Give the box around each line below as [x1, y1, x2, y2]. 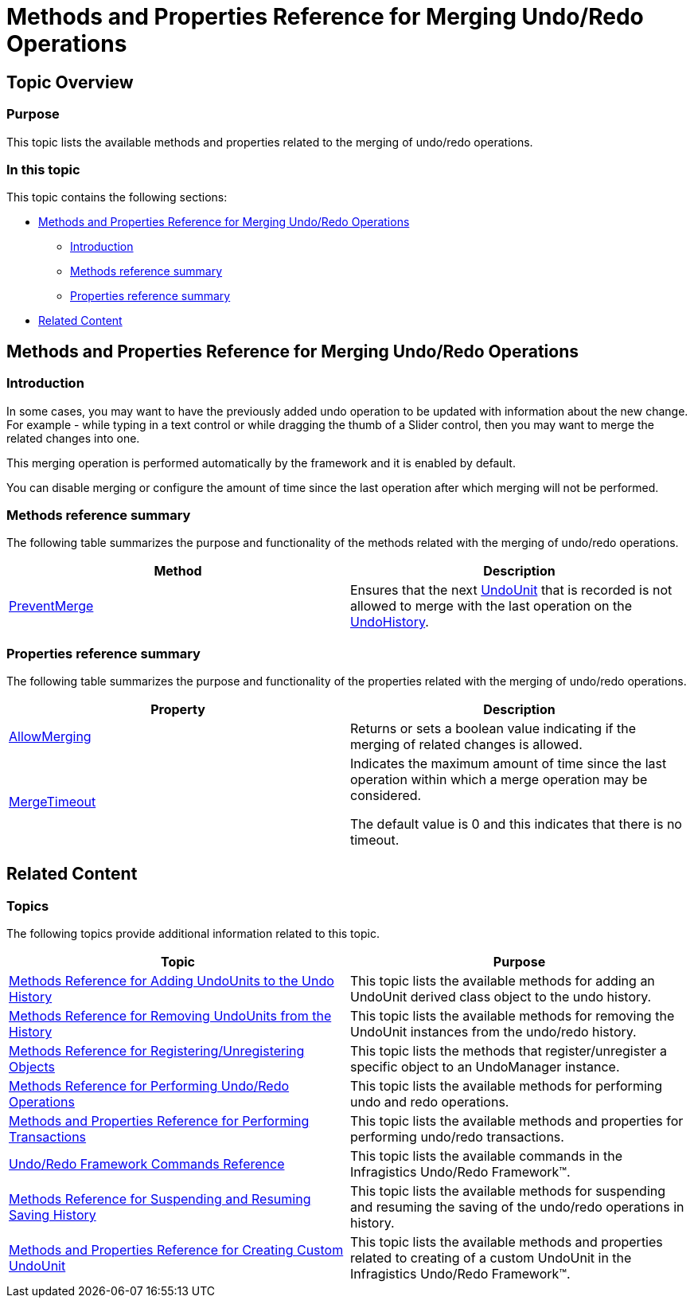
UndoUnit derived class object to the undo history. [350, 989, 652, 1005]
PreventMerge [9, 598, 94, 615]
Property [150, 701, 205, 718]
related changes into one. [6, 431, 140, 445]
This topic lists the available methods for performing [350, 1078, 663, 1095]
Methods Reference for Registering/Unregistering [9, 1043, 305, 1060]
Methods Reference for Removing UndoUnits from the [9, 1008, 332, 1025]
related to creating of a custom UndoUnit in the [350, 1250, 632, 1267]
